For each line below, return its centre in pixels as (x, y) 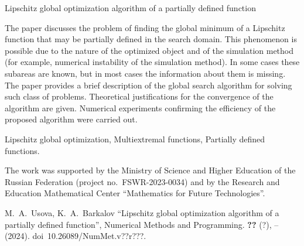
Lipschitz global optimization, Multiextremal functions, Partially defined (135, 139)
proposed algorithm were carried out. (71, 119)
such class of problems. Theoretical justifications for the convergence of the (139, 96)
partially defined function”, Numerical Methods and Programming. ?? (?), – (142, 224)
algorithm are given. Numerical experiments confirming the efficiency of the (140, 107)
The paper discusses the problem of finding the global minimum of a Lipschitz (145, 27)
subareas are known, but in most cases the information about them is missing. (145, 73)
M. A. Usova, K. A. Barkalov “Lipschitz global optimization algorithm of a (142, 212)
